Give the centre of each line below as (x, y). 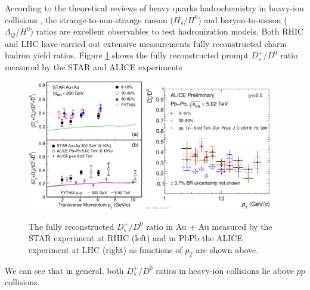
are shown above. (227, 250)
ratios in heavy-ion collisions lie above (225, 270)
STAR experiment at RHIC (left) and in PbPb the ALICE (136, 238)
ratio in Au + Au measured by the (209, 226)
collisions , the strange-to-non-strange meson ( (89, 19)
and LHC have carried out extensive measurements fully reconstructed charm (146, 43)
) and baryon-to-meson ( (243, 19)
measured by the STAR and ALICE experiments (94, 66)
